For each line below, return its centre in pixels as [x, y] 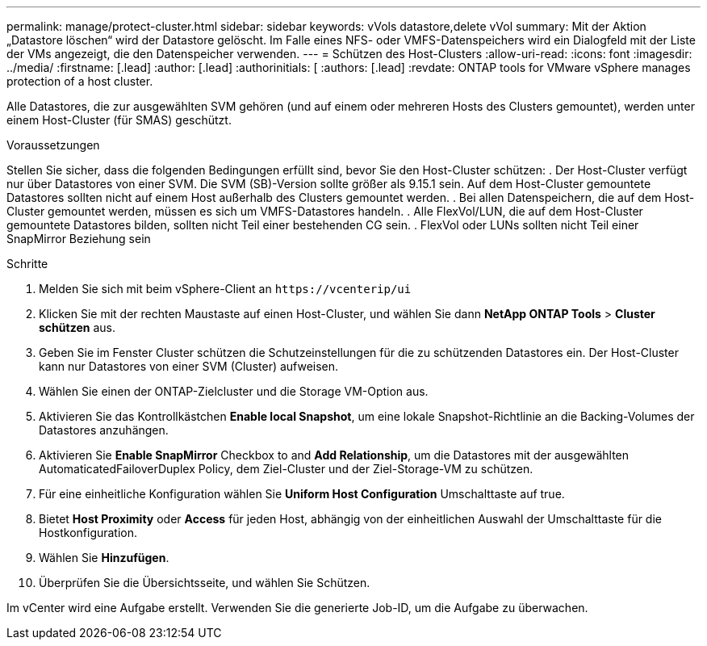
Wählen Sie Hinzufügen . [104, 558]
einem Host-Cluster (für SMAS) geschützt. [119, 120]
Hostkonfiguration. [88, 533]
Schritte [27, 264]
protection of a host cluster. [80, 81]
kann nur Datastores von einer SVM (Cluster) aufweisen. [189, 366]
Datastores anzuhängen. [104, 430]
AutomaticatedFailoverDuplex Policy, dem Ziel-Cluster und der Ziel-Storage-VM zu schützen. [286, 469]
